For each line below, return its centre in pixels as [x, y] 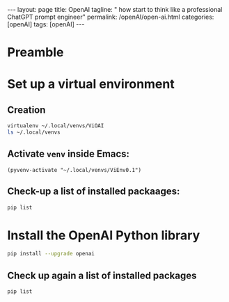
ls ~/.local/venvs [34, 133]
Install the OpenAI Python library [104, 235]
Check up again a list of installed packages [102, 275]
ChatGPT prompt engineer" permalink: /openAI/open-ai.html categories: [111, 17]
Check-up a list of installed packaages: [94, 192]
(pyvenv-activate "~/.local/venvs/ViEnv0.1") [74, 170]
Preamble [35, 53]
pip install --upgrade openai [51, 254]
